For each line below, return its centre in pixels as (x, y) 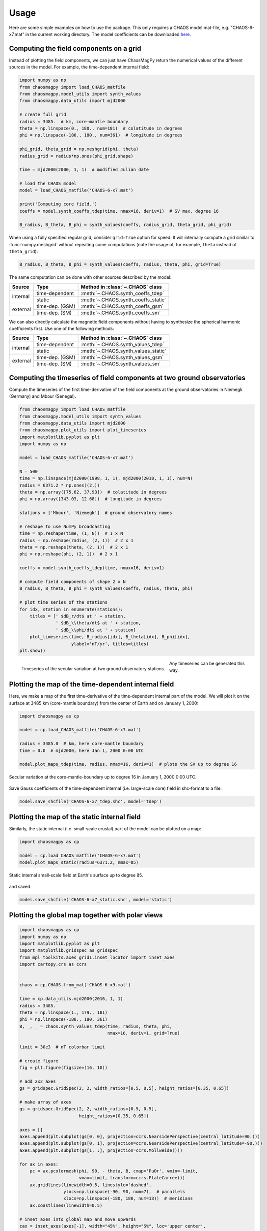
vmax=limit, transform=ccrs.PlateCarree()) (132, 1178)
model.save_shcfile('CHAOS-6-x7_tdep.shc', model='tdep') (91, 801)
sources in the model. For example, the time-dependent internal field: (79, 67)
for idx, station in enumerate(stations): (71, 609)
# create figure (39, 1061)
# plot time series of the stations (64, 602)
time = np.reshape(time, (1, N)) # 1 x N (71, 534)
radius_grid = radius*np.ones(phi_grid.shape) (76, 156)
